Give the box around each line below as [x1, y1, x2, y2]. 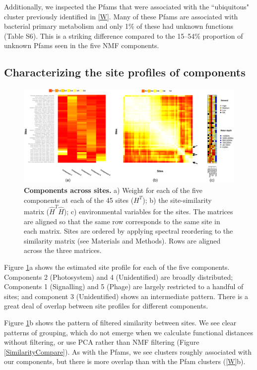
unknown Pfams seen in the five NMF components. [4, 40, 159, 51]
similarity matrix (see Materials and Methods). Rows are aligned [24, 235, 221, 246]
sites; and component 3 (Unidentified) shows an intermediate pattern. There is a [4, 291, 249, 301]
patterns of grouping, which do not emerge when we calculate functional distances [4, 327, 254, 337]
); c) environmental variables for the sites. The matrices [64, 206, 233, 216]
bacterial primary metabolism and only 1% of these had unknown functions [4, 21, 233, 31]
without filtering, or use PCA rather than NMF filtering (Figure [4, 337, 199, 347]
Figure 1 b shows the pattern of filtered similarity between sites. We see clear [4, 317, 237, 327]
